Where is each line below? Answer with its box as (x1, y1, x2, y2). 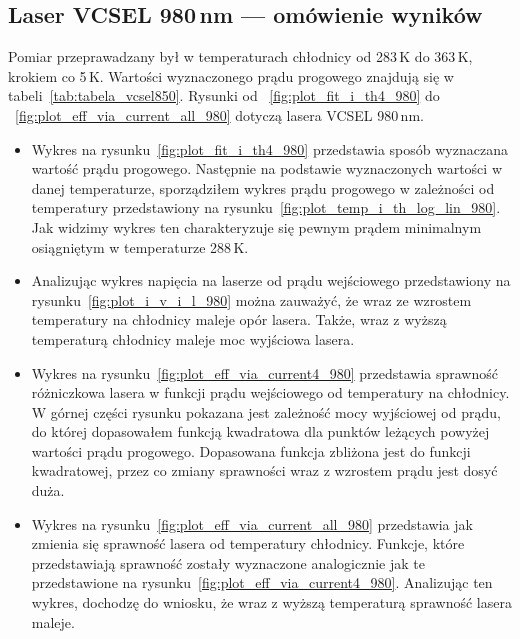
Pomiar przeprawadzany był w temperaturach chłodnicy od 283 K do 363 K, (8, 46, 473, 67)
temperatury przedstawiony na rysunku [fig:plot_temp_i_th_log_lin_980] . (31, 197, 501, 218)
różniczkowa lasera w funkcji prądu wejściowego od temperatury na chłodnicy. (31, 382, 510, 403)
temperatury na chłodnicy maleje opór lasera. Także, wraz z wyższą (31, 309, 447, 330)
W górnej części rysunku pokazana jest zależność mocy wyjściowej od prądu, (31, 401, 501, 422)
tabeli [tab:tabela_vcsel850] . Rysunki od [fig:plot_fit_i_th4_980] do (8, 85, 440, 106)
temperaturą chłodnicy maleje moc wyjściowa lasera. (31, 328, 355, 349)
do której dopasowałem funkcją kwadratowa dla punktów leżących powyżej (31, 421, 490, 442)
